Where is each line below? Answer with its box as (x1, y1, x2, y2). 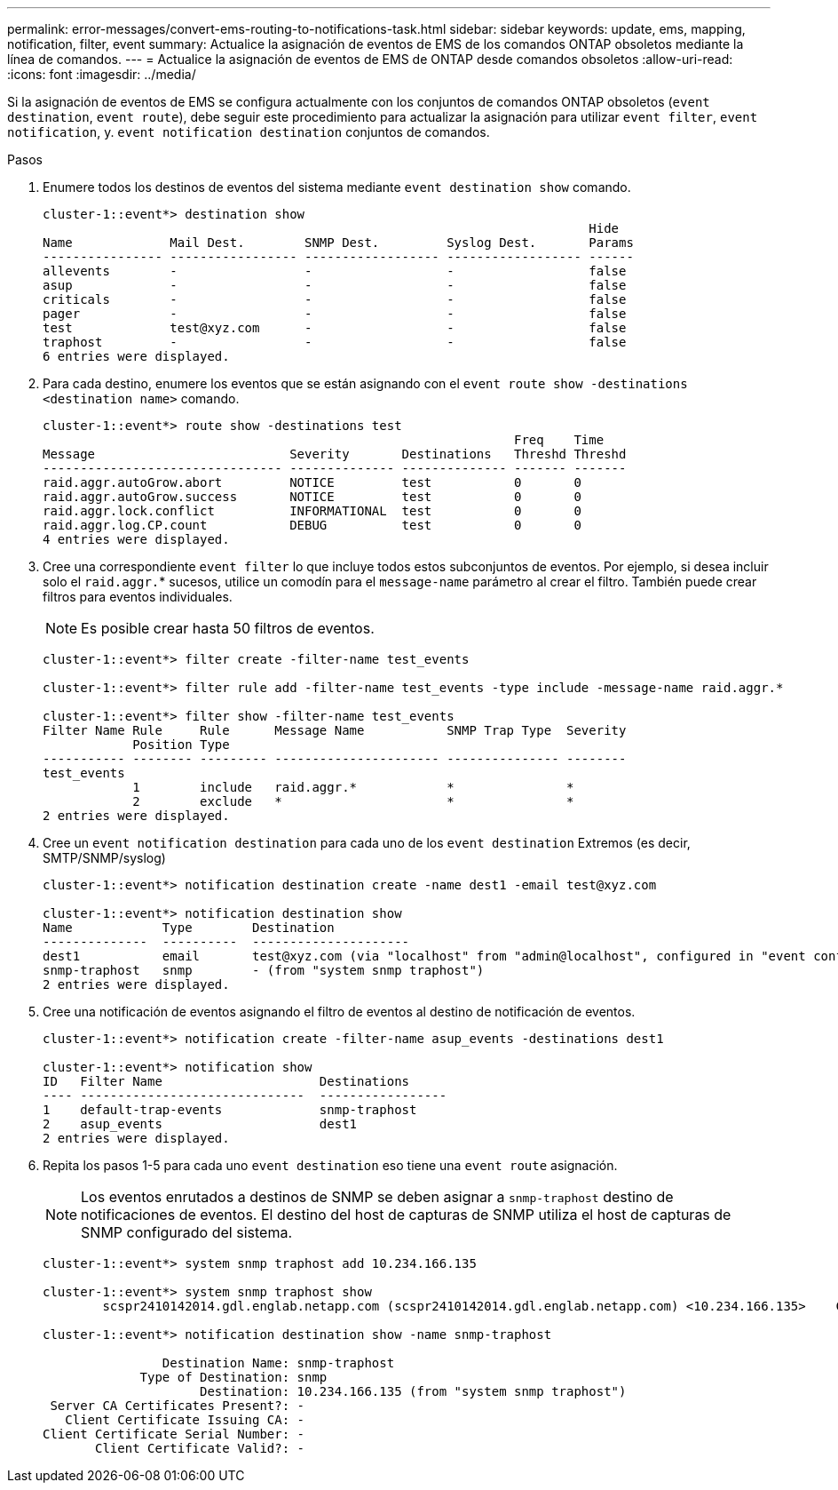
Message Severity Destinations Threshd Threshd (43, 447, 627, 461)
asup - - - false (43, 278, 627, 292)
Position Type (132, 737, 230, 752)
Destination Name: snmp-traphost (162, 1356, 395, 1370)
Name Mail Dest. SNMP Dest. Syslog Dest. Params (43, 235, 634, 250)
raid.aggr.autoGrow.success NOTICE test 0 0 (43, 490, 581, 504)
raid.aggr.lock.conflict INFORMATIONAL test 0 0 (43, 504, 581, 518)
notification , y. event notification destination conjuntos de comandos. (7, 124, 490, 139)
